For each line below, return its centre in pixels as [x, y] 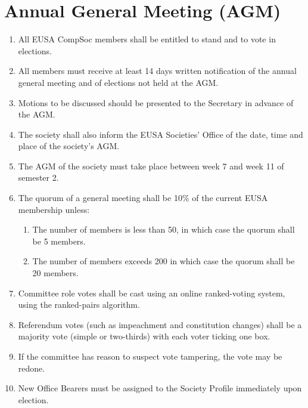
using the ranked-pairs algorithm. [79, 305]
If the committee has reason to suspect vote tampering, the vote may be [150, 356]
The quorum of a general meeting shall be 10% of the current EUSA [143, 198]
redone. [32, 368]
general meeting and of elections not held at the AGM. [118, 82]
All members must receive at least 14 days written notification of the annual [157, 71]
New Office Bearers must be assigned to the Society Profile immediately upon [160, 388]
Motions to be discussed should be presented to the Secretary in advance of [156, 102]
